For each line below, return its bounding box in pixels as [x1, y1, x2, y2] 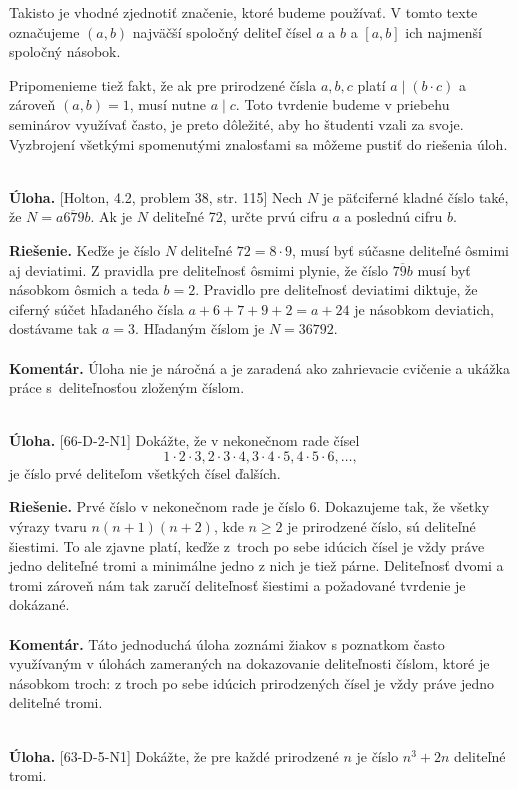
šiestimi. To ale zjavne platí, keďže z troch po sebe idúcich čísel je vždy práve [9, 535, 485, 556]
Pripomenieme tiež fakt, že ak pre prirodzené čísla [9, 74, 317, 95]
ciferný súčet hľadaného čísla [9, 298, 184, 319]
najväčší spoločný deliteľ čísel [132, 21, 312, 42]
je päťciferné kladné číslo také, [322, 186, 509, 207]
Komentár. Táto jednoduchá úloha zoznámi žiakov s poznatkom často [9, 633, 445, 654]
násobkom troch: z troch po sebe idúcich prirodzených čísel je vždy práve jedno [9, 672, 494, 693]
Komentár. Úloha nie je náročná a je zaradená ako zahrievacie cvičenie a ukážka [9, 357, 511, 378]
